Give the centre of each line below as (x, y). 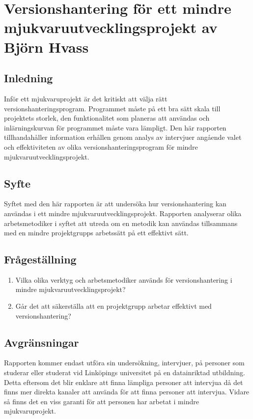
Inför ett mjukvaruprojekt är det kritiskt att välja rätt (86, 98)
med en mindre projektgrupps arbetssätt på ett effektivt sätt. (96, 233)
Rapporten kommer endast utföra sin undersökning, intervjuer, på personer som (124, 363)
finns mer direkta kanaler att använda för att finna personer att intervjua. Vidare (127, 392)
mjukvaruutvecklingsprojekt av (111, 27)
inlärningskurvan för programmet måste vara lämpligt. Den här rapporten (115, 127)
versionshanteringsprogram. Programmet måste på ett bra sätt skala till (112, 108)
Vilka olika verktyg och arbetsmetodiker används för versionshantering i (124, 279)
